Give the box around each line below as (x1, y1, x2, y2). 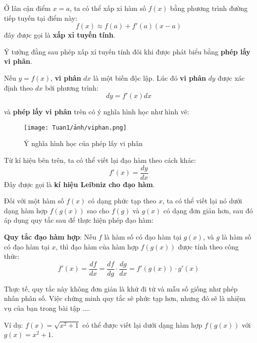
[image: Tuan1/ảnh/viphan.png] (24, 124, 127, 131)
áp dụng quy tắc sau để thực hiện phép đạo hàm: (4, 215, 154, 225)
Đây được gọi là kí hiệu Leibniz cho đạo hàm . (4, 179, 155, 189)
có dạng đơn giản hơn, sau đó (163, 205, 253, 215)
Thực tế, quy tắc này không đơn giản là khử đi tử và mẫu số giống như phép (4, 283, 238, 294)
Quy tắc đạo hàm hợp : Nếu (4, 232, 97, 242)
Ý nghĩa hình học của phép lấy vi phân (24, 138, 143, 148)
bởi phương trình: (45, 82, 99, 93)
